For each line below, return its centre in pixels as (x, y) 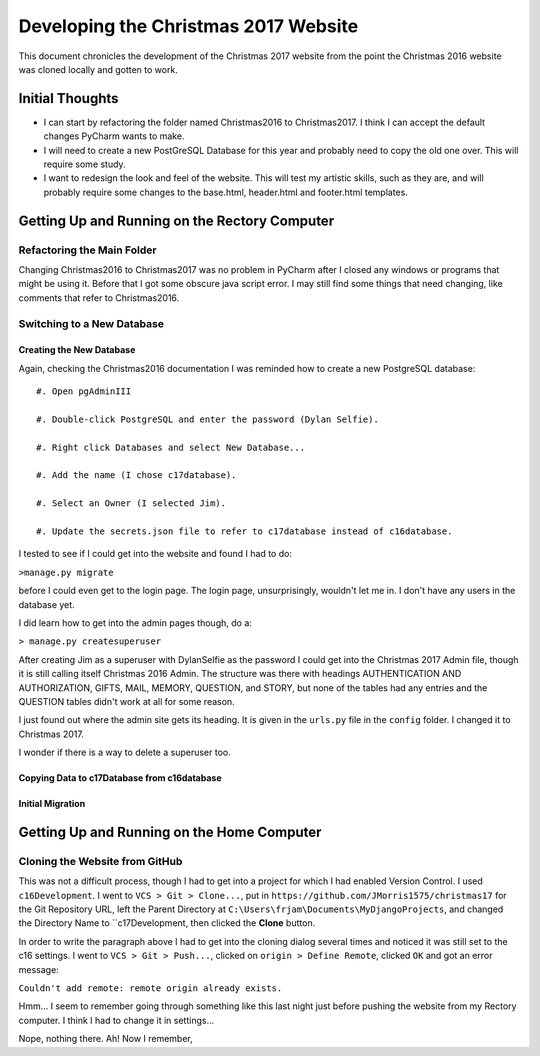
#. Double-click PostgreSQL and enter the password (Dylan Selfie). (207, 419)
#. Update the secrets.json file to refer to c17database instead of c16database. (244, 531)
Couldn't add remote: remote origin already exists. (150, 988)
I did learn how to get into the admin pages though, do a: (135, 622)
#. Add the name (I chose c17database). (136, 475)
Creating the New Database (77, 350)
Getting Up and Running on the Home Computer (170, 831)
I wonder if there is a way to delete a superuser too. (124, 752)
